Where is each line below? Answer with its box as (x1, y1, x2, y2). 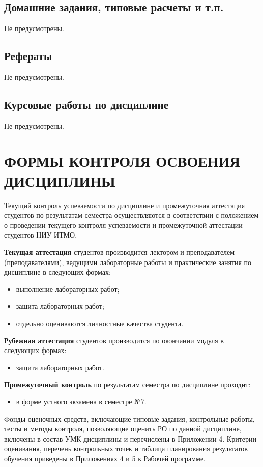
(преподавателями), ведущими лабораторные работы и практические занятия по (4, 256, 252, 267)
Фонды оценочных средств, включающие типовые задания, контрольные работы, (4, 413, 255, 424)
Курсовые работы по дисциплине (4, 96, 168, 112)
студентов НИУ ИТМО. (4, 229, 77, 240)
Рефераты (4, 48, 52, 64)
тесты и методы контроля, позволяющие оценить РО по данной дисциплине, (4, 423, 242, 434)
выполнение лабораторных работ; (16, 283, 120, 294)
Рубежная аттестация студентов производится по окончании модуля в (4, 335, 224, 345)
